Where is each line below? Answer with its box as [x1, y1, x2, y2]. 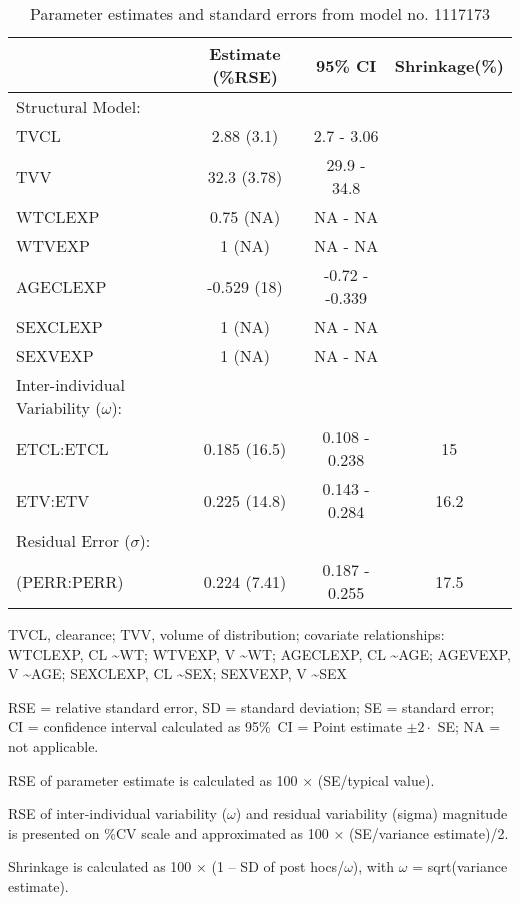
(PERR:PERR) [16, 569, 124, 593]
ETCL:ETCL [16, 436, 109, 460]
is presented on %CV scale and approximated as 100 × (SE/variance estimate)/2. [8, 822, 509, 843]
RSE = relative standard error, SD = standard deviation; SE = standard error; [8, 696, 495, 717]
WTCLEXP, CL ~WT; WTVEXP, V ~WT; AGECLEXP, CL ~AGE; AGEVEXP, [8, 643, 512, 664]
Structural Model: [16, 95, 141, 118]
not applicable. [8, 735, 99, 756]
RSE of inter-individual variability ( [8, 803, 228, 824]
